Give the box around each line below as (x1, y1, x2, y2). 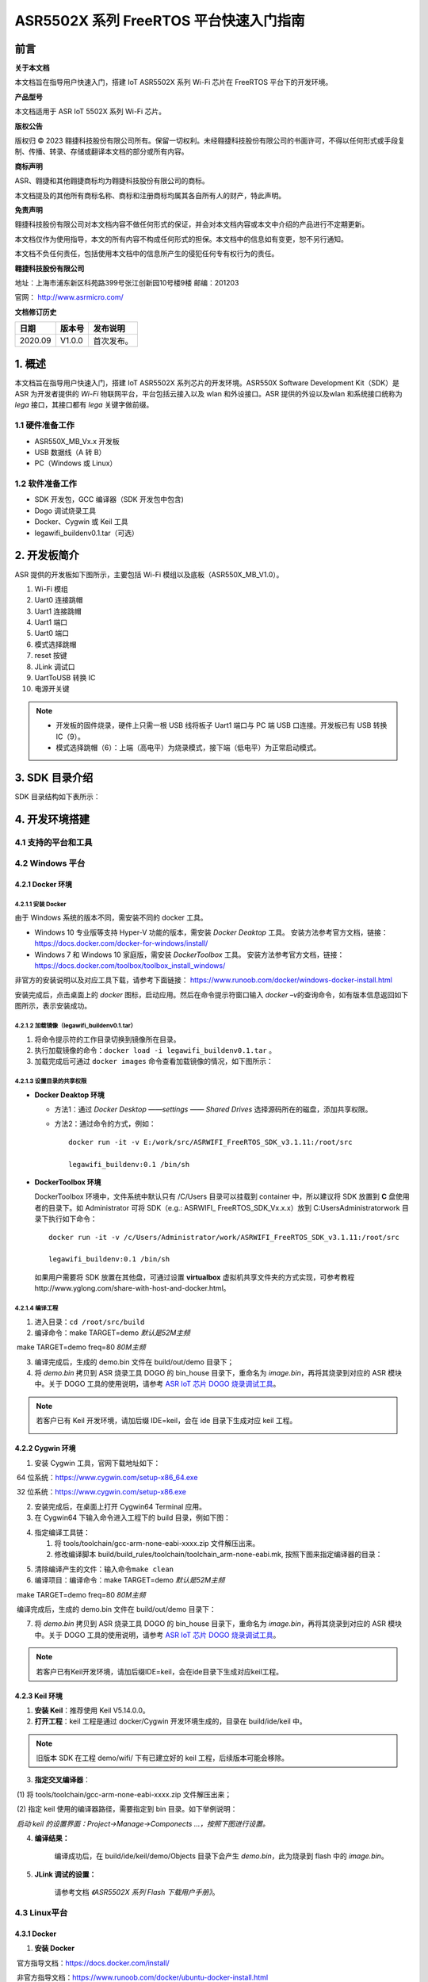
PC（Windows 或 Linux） (34, 458, 117, 468)
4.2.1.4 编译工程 (14, 1304, 59, 1312)
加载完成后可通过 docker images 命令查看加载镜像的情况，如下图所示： (34, 1057, 273, 1066)
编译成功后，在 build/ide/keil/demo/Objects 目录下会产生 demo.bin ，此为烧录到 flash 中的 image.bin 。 (54, 1851, 388, 1861)
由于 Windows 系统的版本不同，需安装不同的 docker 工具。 (14, 913, 208, 923)
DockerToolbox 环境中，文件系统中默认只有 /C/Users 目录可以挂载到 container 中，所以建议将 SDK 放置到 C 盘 (34, 1192, 396, 1201)
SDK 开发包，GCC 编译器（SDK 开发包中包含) (34, 495, 184, 504)
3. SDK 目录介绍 (14, 771, 94, 784)
